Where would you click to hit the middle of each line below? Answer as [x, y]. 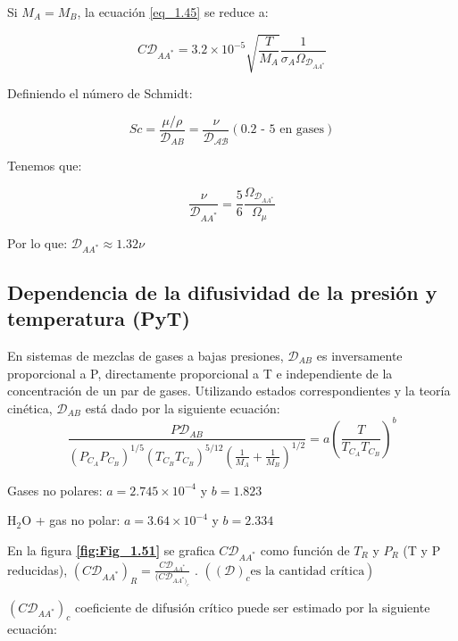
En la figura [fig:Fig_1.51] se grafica [111, 550]
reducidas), [37, 569]
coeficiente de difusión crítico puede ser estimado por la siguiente [252, 607]
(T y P [422, 550]
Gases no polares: [55, 490]
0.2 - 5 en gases [283, 130]
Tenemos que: [45, 166]
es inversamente [359, 356]
